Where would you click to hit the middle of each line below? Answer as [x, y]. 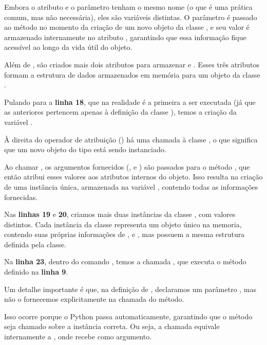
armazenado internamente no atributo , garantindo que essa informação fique [125, 37]
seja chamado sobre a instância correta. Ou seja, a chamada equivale [112, 326]
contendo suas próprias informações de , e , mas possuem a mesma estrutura [125, 234]
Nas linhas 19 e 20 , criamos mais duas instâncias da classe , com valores [120, 214]
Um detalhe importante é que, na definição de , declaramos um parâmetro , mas [130, 289]
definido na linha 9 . [36, 272]
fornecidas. [21, 197]
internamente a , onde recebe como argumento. [78, 337]
